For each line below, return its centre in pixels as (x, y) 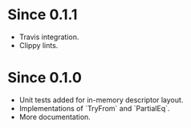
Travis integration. (49, 37)
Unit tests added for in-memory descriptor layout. (101, 100)
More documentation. (55, 117)
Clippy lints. (39, 45)
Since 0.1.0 (45, 78)
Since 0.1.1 (43, 15)
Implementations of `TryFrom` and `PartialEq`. (94, 108)
